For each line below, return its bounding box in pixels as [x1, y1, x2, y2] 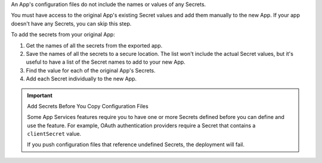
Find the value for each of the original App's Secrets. [26, 67, 156, 74]
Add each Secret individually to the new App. [26, 75, 137, 83]
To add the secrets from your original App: [11, 31, 116, 38]
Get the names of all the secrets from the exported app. [26, 42, 163, 49]
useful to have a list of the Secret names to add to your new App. [26, 58, 186, 65]
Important [27, 92, 53, 99]
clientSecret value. [27, 130, 82, 137]
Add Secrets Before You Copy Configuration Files [27, 102, 148, 109]
